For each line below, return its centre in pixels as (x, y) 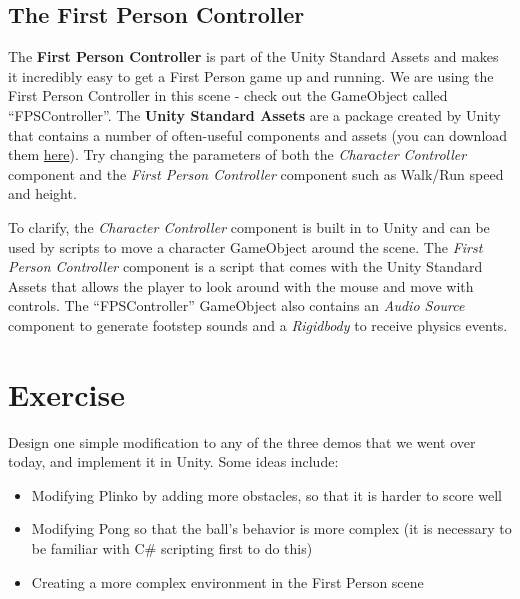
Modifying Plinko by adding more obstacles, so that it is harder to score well (266, 494)
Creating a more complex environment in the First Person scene (227, 581)
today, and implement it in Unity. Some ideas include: (173, 461)
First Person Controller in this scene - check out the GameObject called (228, 95)
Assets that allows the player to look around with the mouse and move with (241, 285)
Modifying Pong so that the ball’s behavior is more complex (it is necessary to (271, 528)
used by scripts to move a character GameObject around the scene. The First (245, 246)
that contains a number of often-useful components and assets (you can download (258, 134)
